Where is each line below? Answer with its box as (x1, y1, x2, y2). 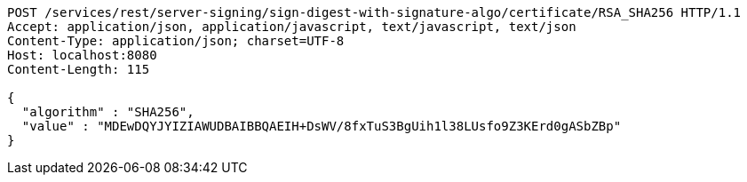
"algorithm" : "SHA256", (21, 105, 195, 119)
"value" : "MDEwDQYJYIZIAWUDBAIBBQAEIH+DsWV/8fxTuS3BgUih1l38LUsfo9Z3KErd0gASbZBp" (21, 119, 622, 133)
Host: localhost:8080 (7, 48, 157, 62)
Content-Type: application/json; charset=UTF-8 (7, 34, 345, 48)
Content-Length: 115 (7, 62, 150, 76)
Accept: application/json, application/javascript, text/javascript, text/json (7, 20, 576, 34)
